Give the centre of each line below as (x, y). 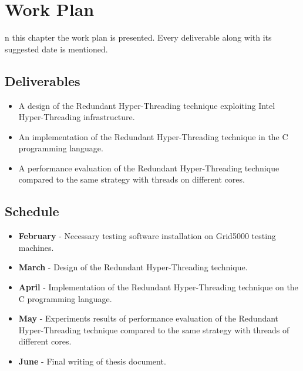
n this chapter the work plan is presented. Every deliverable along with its (138, 37)
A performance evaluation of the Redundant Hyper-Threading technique (149, 168)
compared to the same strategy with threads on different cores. (132, 179)
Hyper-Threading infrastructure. (77, 117)
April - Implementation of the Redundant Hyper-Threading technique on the (158, 287)
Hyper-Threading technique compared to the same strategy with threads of (154, 329)
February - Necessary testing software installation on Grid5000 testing (147, 236)
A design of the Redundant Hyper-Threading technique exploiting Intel (147, 105)
